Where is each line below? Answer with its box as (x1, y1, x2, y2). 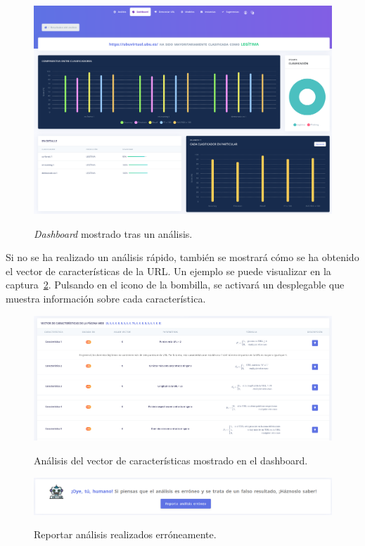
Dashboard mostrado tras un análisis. (34, 226, 193, 241)
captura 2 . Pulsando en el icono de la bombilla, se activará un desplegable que (6, 277, 345, 292)
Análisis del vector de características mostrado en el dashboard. (34, 453, 308, 467)
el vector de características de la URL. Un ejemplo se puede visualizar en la (6, 263, 331, 278)
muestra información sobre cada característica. (6, 291, 206, 306)
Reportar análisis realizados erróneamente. (34, 527, 217, 542)
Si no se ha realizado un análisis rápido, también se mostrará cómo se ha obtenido (6, 250, 359, 265)
